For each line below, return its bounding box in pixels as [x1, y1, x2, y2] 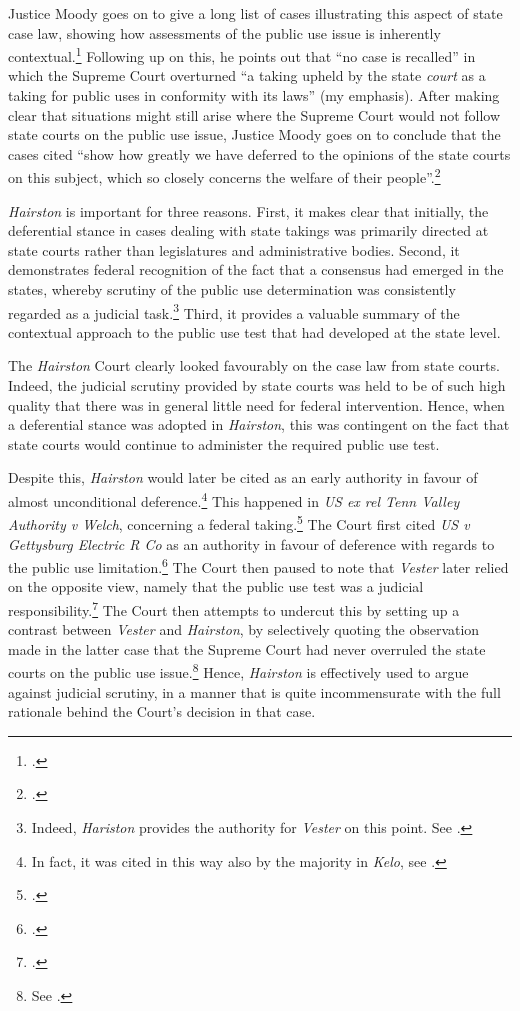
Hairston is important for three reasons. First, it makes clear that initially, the [8, 200, 489, 221]
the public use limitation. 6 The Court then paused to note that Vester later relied [8, 554, 509, 577]
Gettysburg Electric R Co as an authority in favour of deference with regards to [8, 533, 495, 554]
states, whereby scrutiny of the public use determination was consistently [8, 279, 456, 300]
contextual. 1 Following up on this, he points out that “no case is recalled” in [8, 43, 476, 66]
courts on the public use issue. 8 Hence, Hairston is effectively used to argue [8, 659, 469, 683]
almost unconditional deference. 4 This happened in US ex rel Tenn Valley [8, 488, 460, 511]
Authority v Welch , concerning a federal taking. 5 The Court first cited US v [8, 511, 470, 534]
